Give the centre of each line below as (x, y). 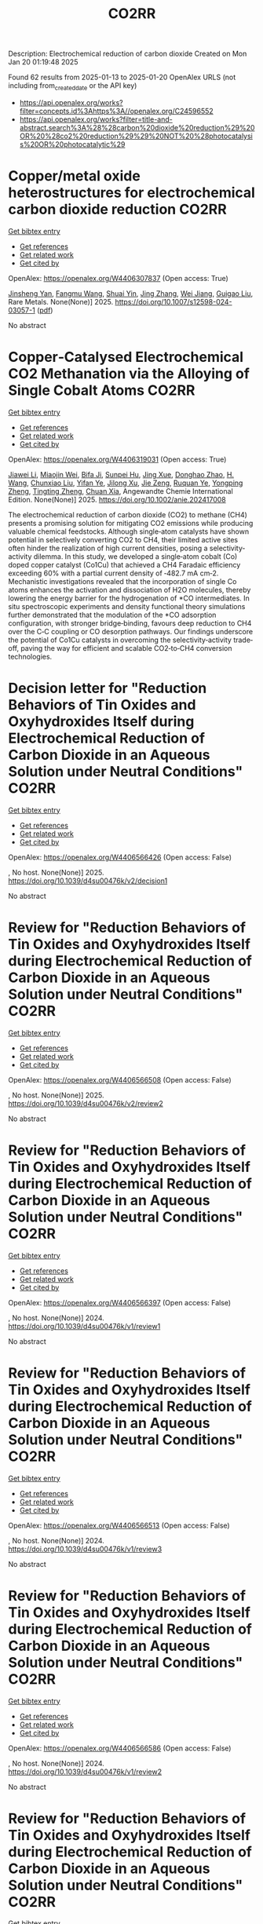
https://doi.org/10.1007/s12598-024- (174, 301)
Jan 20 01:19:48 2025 (43, 62)
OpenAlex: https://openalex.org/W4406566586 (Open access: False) (120, 1748)
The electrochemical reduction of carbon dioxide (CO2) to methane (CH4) (128, 514)
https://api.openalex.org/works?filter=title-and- (96, 119)
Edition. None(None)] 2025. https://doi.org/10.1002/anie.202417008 (117, 499)
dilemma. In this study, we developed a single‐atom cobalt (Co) (135, 556)
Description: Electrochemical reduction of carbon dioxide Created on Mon (128, 54)
